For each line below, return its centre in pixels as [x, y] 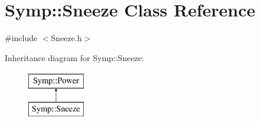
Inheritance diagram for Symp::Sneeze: [75, 57]
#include [21, 38]
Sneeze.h [66, 38]
